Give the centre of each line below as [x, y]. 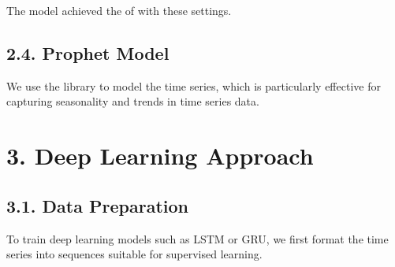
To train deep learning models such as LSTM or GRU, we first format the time [197, 238]
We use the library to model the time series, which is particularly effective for [194, 85]
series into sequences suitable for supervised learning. [134, 254]
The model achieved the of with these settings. [119, 10]
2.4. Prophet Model [88, 52]
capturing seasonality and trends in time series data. [133, 101]
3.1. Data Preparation [97, 205]
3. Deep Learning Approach [160, 156]
